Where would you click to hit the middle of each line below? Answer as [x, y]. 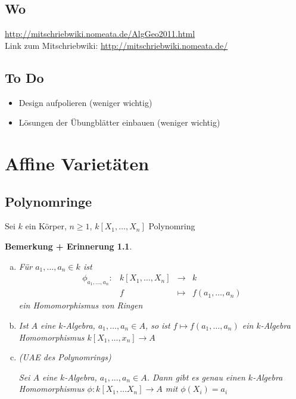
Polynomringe [49, 201]
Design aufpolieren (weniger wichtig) [85, 102]
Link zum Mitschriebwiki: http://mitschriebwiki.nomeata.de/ [116, 45]
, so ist [158, 325]
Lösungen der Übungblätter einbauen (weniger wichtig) [119, 122]
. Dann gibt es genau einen [196, 377]
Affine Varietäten [77, 163]
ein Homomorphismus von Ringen [81, 305]
